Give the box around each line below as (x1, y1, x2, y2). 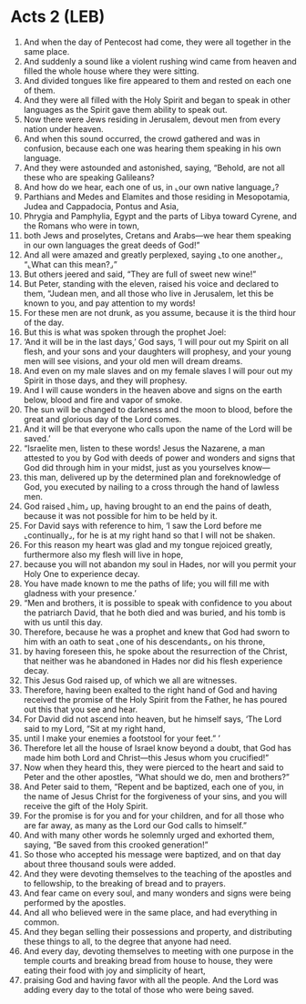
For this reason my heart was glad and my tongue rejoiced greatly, (23, 539, 272, 550)
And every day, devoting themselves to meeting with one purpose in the (23, 945, 294, 957)
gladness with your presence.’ (23, 587, 138, 598)
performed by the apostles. (23, 897, 127, 908)
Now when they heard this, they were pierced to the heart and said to (23, 762, 284, 773)
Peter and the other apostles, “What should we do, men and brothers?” (23, 771, 290, 782)
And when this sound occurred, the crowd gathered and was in (23, 133, 260, 144)
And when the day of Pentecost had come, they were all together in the (23, 36, 291, 47)
